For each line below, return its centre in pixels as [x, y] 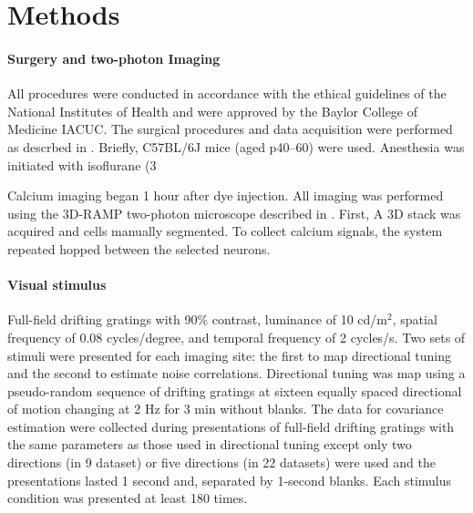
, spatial [415, 319]
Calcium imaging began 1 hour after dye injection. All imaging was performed [226, 195]
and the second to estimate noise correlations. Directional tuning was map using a [236, 373]
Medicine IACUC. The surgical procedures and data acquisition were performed [230, 129]
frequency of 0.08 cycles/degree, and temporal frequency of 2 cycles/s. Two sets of [236, 337]
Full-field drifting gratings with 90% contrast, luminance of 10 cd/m [198, 319]
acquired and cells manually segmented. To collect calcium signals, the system [225, 231]
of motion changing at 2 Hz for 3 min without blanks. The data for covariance [226, 409]
